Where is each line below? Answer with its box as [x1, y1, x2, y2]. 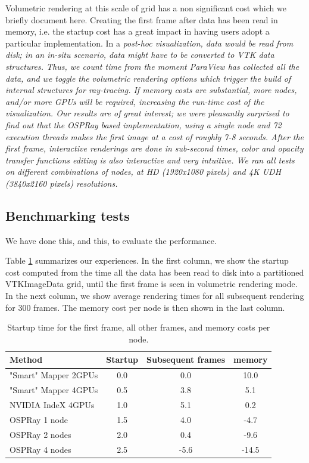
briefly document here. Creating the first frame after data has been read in [5, 13, 278, 26]
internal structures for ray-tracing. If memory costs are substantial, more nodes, [5, 84, 297, 96]
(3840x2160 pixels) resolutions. [5, 177, 118, 189]
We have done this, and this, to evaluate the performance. [5, 234, 217, 246]
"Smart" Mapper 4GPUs [10, 384, 98, 396]
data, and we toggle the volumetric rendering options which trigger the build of [5, 72, 291, 84]
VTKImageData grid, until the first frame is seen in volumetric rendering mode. [5, 277, 298, 290]
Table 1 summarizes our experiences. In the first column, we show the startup [5, 254, 289, 267]
